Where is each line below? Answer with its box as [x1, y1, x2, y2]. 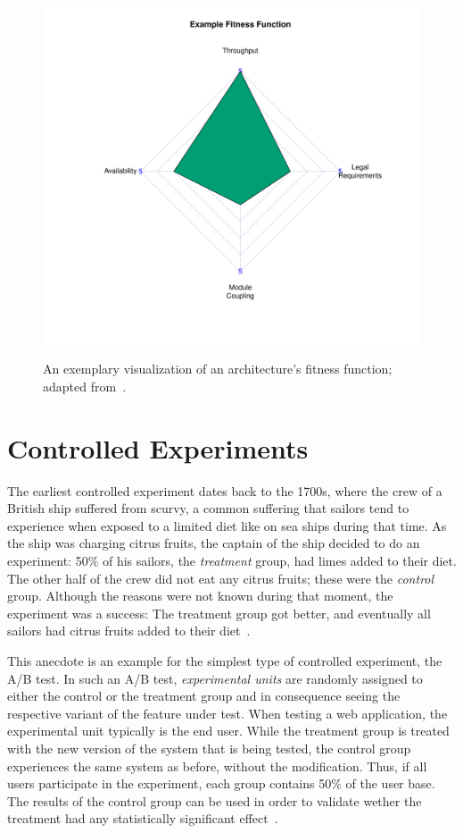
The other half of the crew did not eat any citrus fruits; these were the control [7, 568, 434, 587]
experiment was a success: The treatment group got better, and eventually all [7, 603, 431, 622]
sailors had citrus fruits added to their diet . [7, 621, 251, 640]
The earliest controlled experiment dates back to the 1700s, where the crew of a [7, 481, 442, 500]
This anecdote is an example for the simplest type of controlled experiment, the [7, 652, 442, 670]
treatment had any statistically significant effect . [7, 809, 278, 828]
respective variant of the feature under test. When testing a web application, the [7, 703, 448, 722]
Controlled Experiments [7, 429, 309, 466]
